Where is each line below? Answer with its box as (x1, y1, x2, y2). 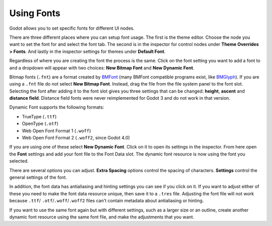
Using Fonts (9, 8, 60, 19)
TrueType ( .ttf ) (22, 113, 57, 119)
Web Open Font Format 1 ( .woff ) (22, 127, 91, 133)
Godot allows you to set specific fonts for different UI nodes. (9, 25, 135, 31)
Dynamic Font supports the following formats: (9, 104, 104, 110)
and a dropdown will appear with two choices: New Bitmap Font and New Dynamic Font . (9, 64, 194, 70)
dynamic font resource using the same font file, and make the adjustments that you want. (9, 214, 194, 220)
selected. (9, 158, 29, 164)
